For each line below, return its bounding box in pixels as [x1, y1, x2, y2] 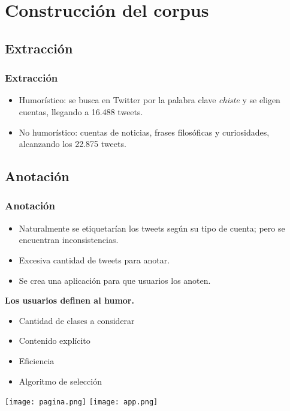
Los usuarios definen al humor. [5, 294, 134, 307]
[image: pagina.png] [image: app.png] [5, 398, 158, 407]
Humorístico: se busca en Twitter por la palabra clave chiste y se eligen [19, 94, 280, 106]
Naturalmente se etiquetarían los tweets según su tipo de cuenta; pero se [19, 221, 285, 234]
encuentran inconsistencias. [19, 233, 119, 246]
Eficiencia [19, 354, 55, 367]
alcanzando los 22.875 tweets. [19, 137, 126, 150]
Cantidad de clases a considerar [19, 314, 135, 326]
